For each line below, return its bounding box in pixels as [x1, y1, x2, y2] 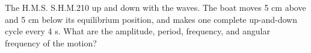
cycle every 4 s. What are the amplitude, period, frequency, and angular [5, 25, 270, 37]
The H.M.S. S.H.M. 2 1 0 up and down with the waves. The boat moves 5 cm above [5, 1, 306, 13]
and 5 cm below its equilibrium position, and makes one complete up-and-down [5, 13, 297, 25]
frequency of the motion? [5, 36, 97, 49]
